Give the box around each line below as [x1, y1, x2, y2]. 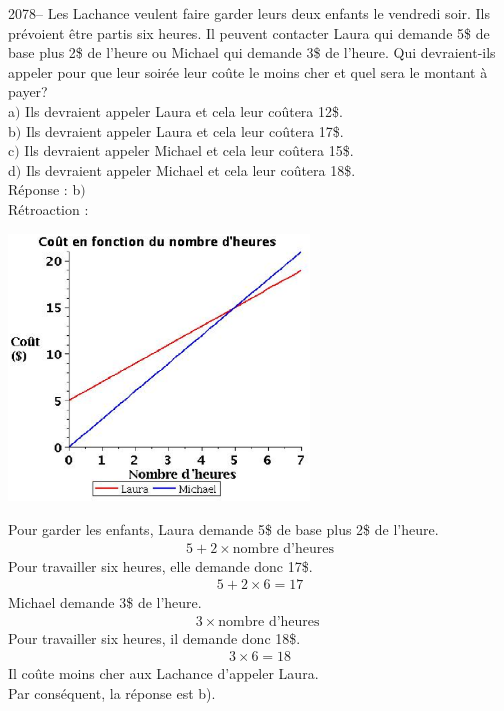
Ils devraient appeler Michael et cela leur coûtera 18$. [25, 159, 356, 180]
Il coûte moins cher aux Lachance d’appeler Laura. [8, 663, 319, 684]
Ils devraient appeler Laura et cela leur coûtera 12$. [25, 100, 343, 121]
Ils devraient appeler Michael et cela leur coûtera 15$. [24, 140, 354, 161]
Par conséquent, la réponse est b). [8, 683, 216, 704]
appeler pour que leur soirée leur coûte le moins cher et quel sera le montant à [8, 61, 488, 82]
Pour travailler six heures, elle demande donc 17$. [8, 555, 313, 576]
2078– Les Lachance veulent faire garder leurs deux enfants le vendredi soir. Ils [8, 3, 491, 23]
